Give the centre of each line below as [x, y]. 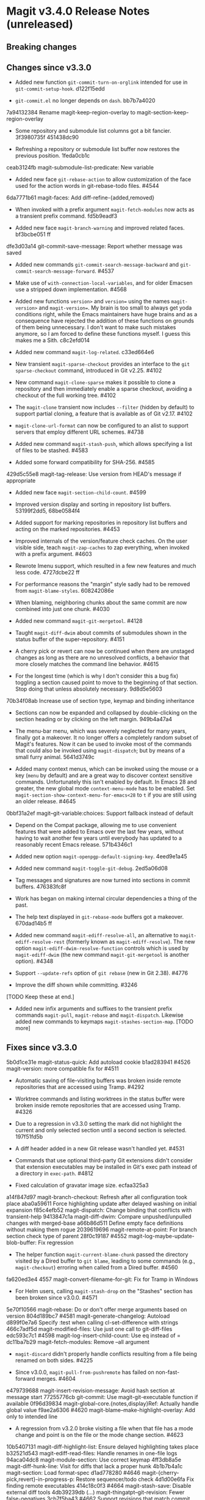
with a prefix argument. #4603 [54, 554]
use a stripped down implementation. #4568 [71, 289]
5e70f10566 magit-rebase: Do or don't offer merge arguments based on [97, 1310]
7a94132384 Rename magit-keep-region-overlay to [71, 113]
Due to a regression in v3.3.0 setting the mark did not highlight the [98, 1124]
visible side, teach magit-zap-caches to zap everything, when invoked [102, 548]
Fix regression [56, 1242]
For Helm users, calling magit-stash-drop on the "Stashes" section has [104, 1291]
